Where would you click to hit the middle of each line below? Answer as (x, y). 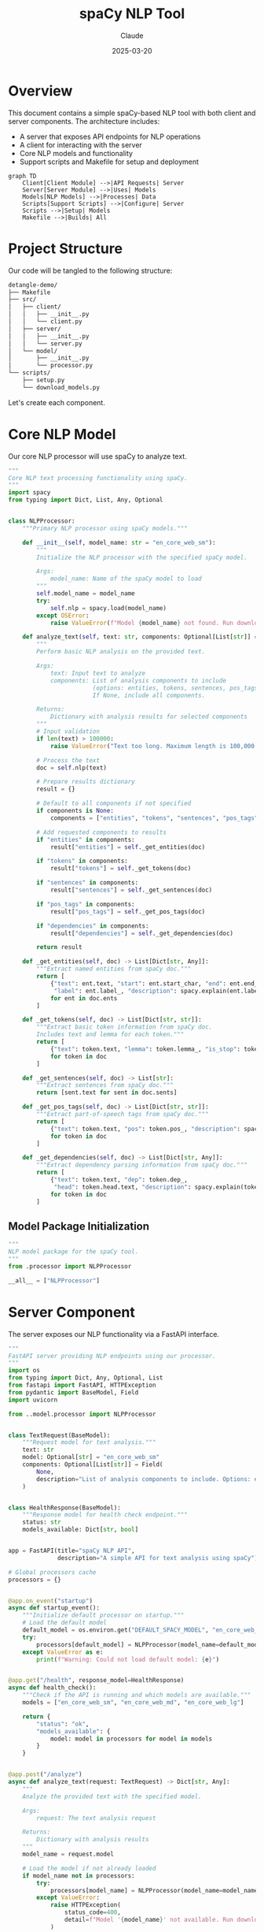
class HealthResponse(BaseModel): (65, 1508)
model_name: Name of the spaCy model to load (126, 579)
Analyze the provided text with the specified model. (112, 1796)
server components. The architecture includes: (84, 121)
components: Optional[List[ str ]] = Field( (93, 1465)
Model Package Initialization (79, 1226)
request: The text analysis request (96, 1818)
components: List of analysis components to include (138, 680)
